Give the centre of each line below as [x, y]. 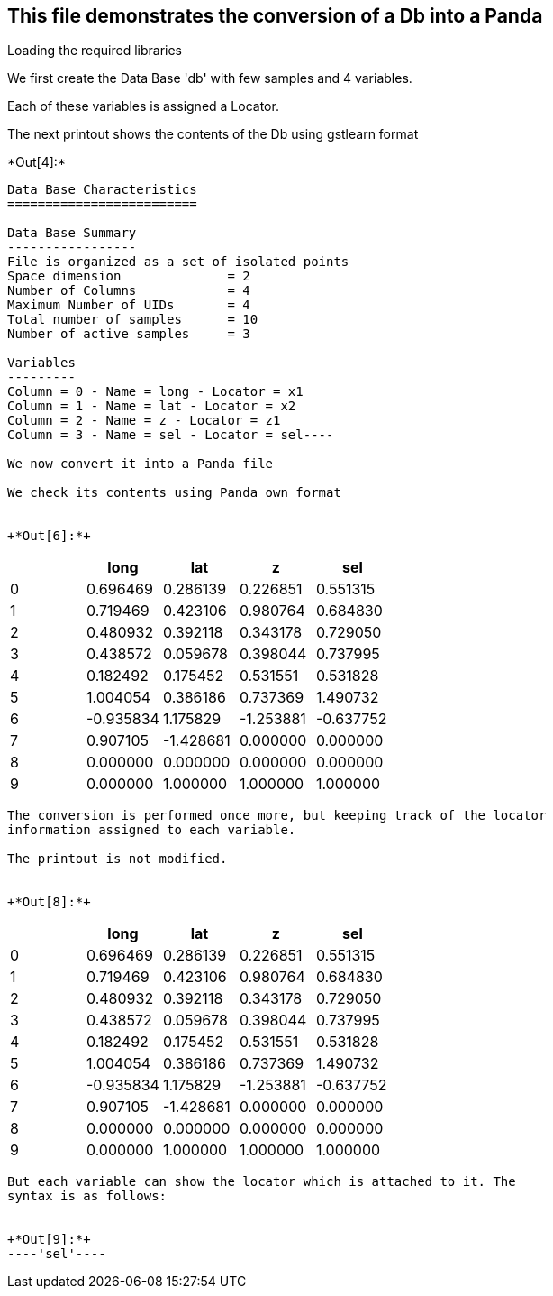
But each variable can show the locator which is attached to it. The [262, 1182]
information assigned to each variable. [152, 830]
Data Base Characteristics [102, 190]
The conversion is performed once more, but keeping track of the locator [277, 816]
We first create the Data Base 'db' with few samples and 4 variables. [210, 78]
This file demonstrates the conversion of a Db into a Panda [275, 16]
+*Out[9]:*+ [49, 1240]
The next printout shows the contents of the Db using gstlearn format [213, 134]
